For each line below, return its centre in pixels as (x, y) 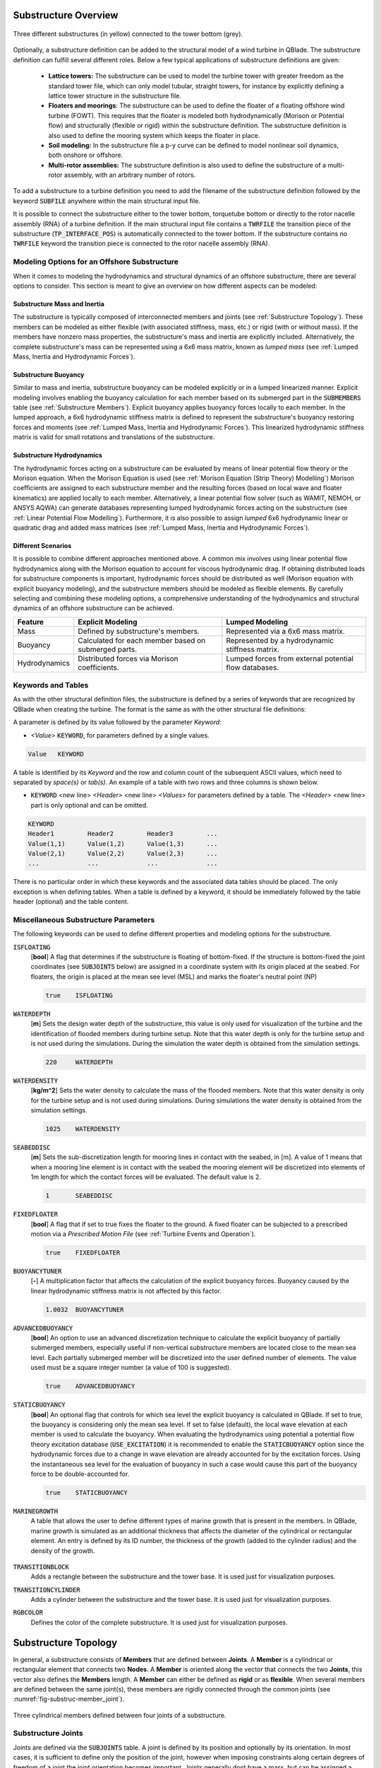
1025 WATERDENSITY (83, 1129)
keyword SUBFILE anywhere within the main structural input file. (107, 201)
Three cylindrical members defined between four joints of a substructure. (120, 1715)
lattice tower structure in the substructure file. (115, 95)
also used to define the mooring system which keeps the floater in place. (154, 135)
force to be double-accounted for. (80, 1474)
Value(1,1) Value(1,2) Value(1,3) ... (123, 844)
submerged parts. (108, 649)
